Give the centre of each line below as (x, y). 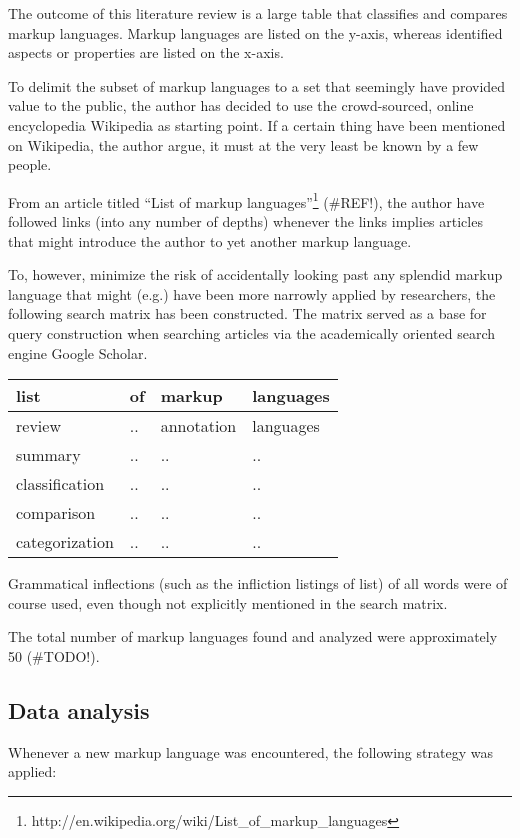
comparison (56, 513)
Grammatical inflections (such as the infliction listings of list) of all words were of (258, 583)
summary (48, 455)
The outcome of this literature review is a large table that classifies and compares (258, 13)
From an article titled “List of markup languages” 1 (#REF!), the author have (246, 200)
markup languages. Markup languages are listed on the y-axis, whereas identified (255, 32)
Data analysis (79, 709)
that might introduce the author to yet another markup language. (210, 240)
